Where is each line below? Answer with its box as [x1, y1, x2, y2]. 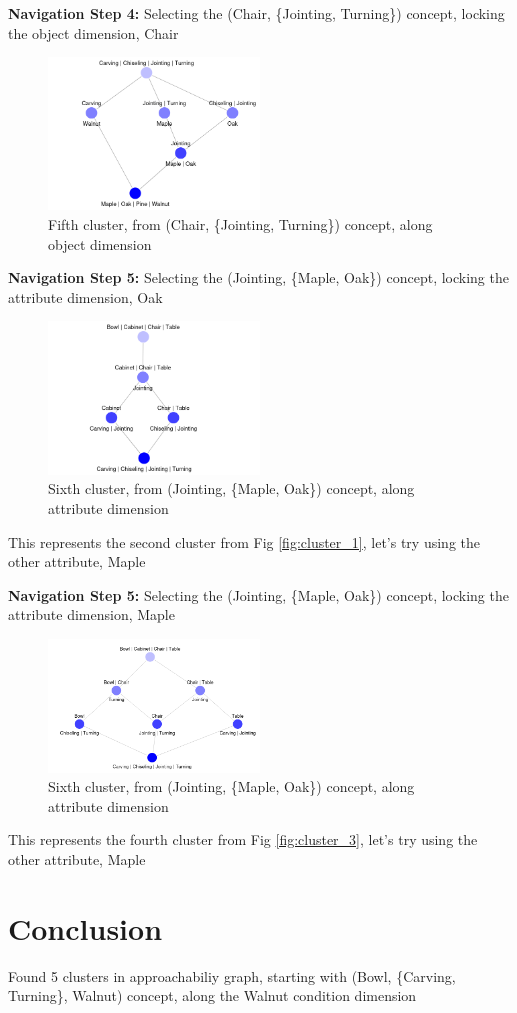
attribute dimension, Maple [8, 604, 175, 625]
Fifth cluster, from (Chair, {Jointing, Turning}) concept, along [48, 214, 433, 235]
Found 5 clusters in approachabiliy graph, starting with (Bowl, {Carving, [8, 965, 456, 986]
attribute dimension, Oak [8, 286, 163, 307]
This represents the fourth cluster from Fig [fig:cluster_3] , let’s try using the [8, 829, 478, 850]
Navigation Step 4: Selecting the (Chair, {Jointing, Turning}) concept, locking [8, 3, 505, 23]
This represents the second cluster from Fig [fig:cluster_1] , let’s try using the [8, 531, 480, 552]
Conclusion [8, 907, 163, 948]
